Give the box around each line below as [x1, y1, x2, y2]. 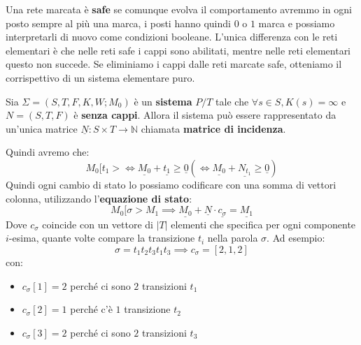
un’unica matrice [6, 121, 78, 135]
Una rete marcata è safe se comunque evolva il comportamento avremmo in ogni [6, 2, 352, 16]
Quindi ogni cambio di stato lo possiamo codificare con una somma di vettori [6, 177, 337, 191]
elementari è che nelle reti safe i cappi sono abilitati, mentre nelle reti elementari [6, 43, 351, 57]
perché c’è [70, 302, 113, 316]
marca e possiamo [258, 15, 335, 30]
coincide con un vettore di [42, 216, 154, 231]
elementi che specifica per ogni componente [171, 216, 356, 231]
